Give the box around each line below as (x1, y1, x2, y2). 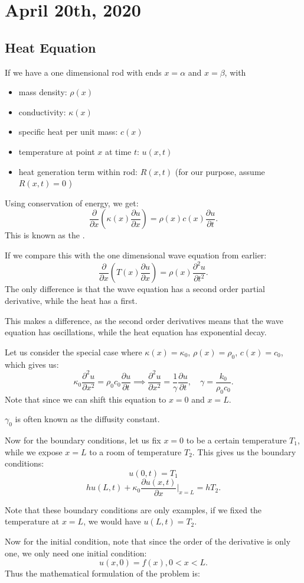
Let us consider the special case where (5, 345, 142, 358)
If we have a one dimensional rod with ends (5, 66, 162, 78)
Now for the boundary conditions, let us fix (5, 434, 161, 446)
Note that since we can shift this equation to (5, 393, 166, 405)
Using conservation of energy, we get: (5, 196, 139, 209)
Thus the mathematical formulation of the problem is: (5, 567, 200, 579)
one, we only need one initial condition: (5, 546, 147, 559)
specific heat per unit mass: (18, 125, 118, 138)
